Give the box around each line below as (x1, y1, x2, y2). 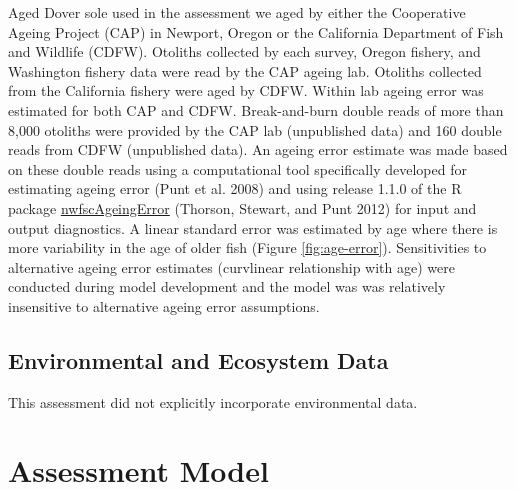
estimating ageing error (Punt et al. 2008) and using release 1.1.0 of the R (8, 178, 462, 199)
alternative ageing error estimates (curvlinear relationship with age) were (8, 256, 455, 277)
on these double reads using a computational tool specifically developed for (8, 158, 467, 179)
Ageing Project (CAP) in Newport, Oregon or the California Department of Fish (8, 21, 504, 42)
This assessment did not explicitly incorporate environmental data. (8, 391, 418, 412)
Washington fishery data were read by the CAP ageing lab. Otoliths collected (8, 60, 482, 81)
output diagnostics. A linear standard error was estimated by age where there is (8, 217, 498, 238)
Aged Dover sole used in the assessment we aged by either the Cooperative (8, 2, 466, 22)
